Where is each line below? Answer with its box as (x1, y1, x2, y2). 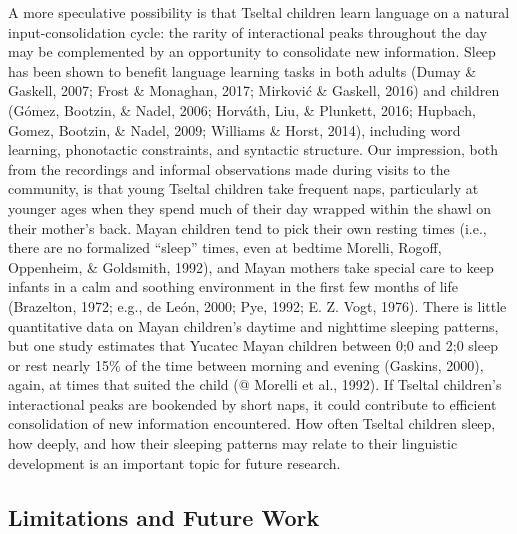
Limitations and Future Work (8, 501, 320, 532)
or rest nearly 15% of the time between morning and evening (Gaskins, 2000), (8, 354, 484, 375)
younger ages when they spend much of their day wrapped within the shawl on (8, 197, 491, 218)
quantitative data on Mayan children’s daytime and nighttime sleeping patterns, (8, 315, 499, 336)
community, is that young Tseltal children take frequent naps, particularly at (8, 178, 479, 199)
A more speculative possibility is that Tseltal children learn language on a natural (8, 2, 510, 22)
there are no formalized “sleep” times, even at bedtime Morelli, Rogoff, (8, 237, 442, 258)
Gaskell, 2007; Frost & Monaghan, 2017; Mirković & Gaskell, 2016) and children (8, 80, 500, 101)
